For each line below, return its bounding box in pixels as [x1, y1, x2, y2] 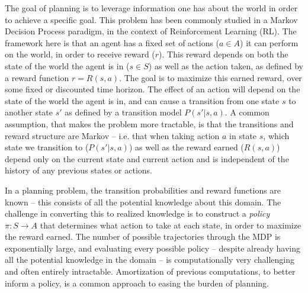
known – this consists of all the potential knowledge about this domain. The [5, 195, 281, 208]
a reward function [5, 71, 69, 83]
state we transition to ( [5, 141, 89, 153]
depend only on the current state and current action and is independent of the [5, 152, 289, 165]
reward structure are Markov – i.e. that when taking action [5, 129, 220, 141]
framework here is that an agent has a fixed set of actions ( [5, 36, 220, 49]
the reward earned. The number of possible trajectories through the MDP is [5, 230, 281, 243]
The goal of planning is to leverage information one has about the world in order [5, 2, 298, 14]
